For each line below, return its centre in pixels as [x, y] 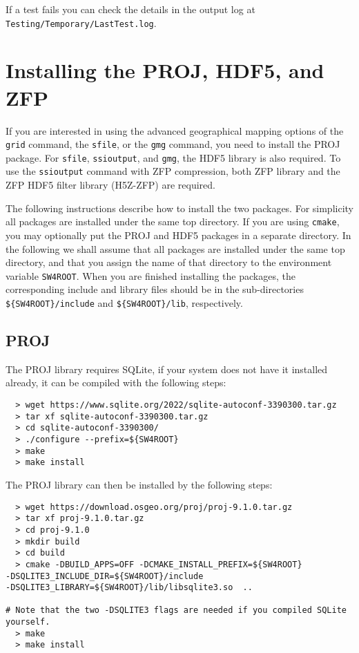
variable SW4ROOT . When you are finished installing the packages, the [151, 275]
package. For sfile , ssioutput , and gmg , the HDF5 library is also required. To [173, 157]
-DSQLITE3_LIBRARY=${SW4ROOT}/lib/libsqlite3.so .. [129, 588]
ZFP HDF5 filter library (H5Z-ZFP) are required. [110, 185]
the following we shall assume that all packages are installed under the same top [175, 248]
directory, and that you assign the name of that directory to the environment [169, 262]
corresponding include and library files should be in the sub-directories [155, 289]
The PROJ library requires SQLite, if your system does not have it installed [167, 369]
